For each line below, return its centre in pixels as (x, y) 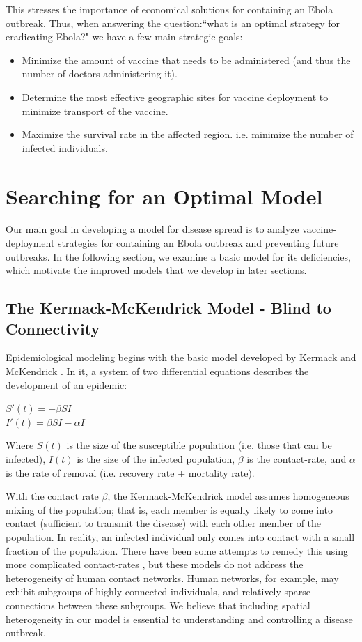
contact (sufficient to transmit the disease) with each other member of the (164, 523)
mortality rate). (221, 472)
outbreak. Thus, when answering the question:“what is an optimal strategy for (173, 23)
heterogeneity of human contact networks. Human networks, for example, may (172, 578)
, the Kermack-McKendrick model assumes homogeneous (228, 496)
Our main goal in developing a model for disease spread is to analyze (152, 229)
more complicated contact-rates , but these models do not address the (155, 564)
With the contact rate (52, 496)
